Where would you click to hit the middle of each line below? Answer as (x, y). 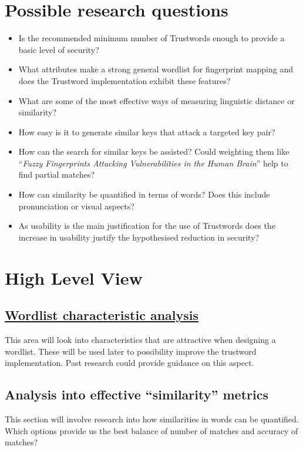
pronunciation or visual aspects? (76, 206)
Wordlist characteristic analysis (102, 315)
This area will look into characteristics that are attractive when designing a (140, 340)
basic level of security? (59, 49)
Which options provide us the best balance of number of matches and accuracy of (151, 430)
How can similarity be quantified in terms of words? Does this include (144, 194)
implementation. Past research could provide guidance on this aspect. (129, 363)
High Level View (74, 277)
